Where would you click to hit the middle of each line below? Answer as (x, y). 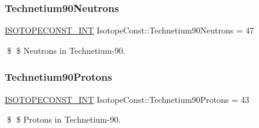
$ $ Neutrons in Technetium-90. (66, 50)
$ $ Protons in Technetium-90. (64, 119)
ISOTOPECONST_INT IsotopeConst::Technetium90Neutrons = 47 (129, 30)
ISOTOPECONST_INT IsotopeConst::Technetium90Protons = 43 (127, 99)
